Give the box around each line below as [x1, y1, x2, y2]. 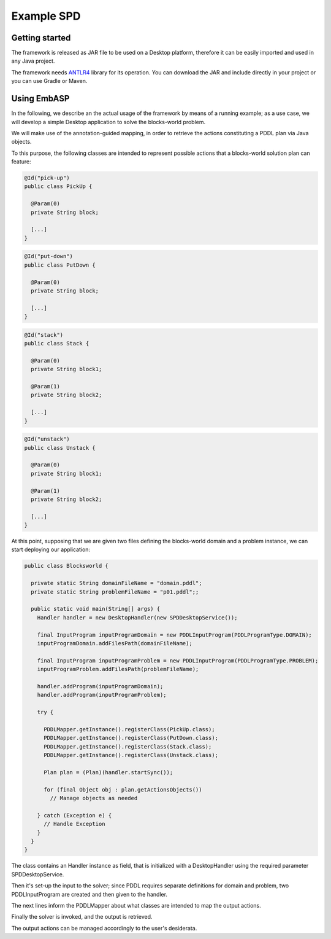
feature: [11, 158, 32, 165]
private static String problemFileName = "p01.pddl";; [31, 588, 199, 595]
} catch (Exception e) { [37, 812, 112, 819]
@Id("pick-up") [24, 175, 70, 181]
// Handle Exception [44, 820, 105, 828]
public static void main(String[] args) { [31, 605, 161, 613]
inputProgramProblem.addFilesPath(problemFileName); [37, 666, 199, 673]
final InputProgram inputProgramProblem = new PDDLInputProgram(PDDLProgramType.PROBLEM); [37, 657, 319, 664]
